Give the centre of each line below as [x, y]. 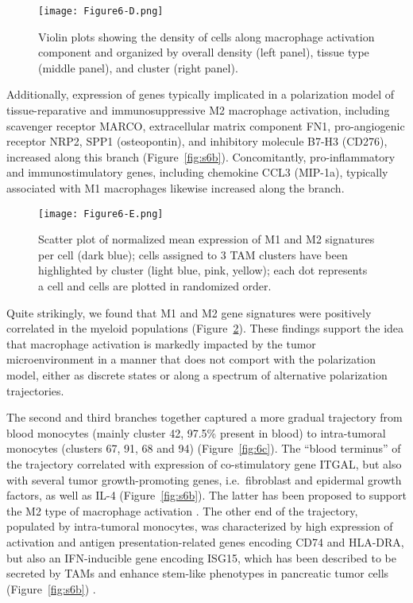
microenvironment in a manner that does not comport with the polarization [191, 359]
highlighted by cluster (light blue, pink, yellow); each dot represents [203, 270]
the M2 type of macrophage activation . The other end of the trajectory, [182, 510]
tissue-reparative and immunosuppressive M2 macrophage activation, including [198, 110]
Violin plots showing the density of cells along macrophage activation [206, 36]
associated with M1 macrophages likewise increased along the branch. [176, 188]
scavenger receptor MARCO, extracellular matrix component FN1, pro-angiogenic [206, 125]
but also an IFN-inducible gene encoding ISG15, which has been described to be [201, 557]
